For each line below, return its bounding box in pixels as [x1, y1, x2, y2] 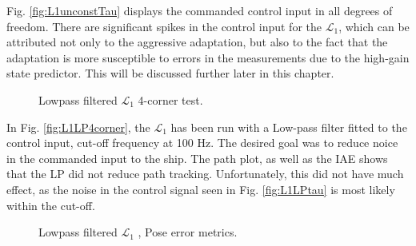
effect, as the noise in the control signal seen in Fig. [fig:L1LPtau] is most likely [6, 181, 395, 197]
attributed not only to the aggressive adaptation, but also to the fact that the [6, 34, 388, 50]
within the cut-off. [6, 196, 95, 213]
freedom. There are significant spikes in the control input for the [6, 18, 322, 34]
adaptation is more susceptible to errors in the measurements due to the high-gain [6, 49, 410, 65]
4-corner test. [138, 91, 203, 108]
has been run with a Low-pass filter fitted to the [170, 118, 407, 135]
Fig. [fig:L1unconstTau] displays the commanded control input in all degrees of [6, 2, 393, 18]
